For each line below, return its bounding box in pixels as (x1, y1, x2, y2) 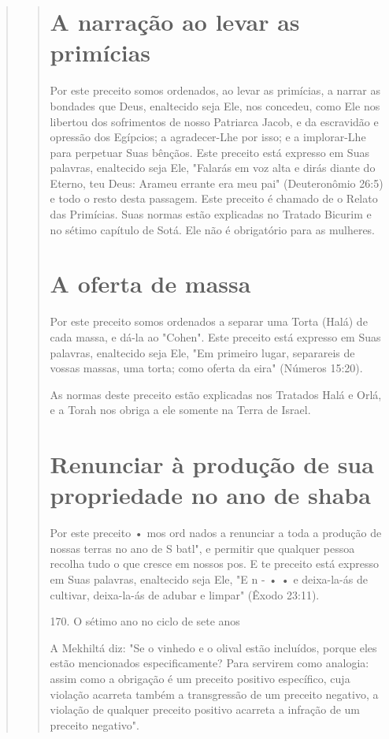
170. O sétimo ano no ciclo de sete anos (50, 613, 240, 629)
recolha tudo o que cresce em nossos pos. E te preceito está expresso (50, 555, 379, 572)
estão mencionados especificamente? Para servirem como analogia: (50, 655, 369, 671)
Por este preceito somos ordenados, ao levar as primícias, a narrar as (50, 82, 381, 99)
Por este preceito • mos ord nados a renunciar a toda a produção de (50, 524, 382, 541)
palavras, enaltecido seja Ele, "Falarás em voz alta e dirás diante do (50, 159, 376, 176)
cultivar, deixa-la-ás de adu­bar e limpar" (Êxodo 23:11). (50, 586, 320, 603)
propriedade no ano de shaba (50, 479, 371, 511)
